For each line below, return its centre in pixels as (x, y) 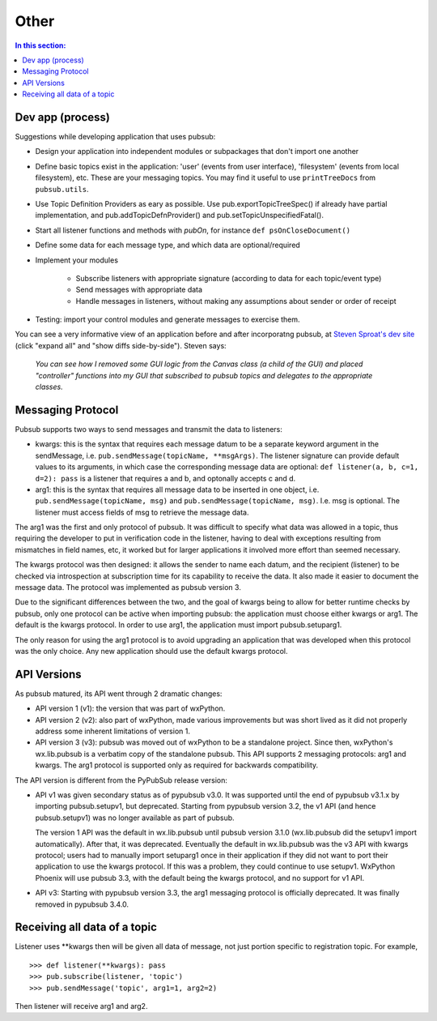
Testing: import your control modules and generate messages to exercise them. (168, 319)
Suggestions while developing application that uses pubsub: (115, 137)
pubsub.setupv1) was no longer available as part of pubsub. (135, 818)
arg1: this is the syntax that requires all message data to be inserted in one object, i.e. (177, 489)
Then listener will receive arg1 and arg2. (81, 1006)
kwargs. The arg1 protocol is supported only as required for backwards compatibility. (177, 765)
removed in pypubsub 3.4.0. (82, 904)
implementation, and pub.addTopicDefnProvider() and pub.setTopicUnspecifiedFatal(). (179, 216)
